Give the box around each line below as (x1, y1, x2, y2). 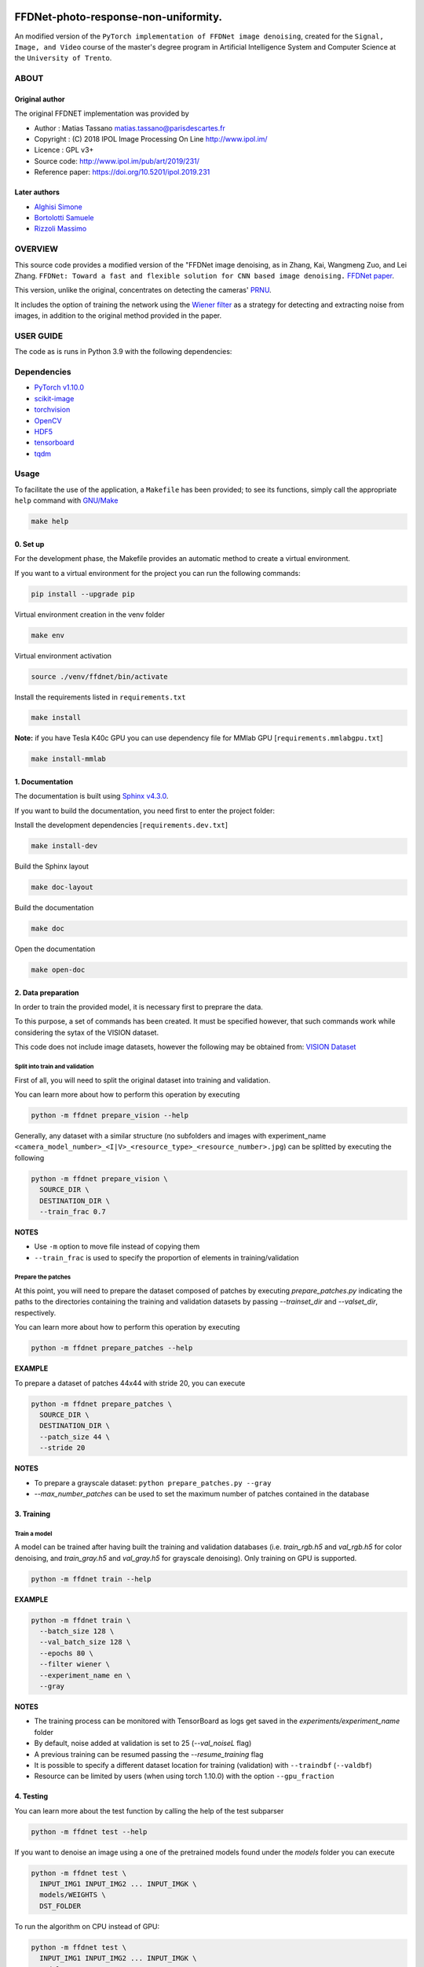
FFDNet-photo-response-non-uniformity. (14, 10, 223, 24)
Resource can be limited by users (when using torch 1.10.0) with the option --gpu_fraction (34, 1771, 334, 1781)
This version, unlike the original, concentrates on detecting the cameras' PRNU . (14, 286, 272, 295)
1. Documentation (14, 777, 74, 787)
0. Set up (14, 539, 45, 548)
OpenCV (34, 415, 62, 425)
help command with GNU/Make (14, 496, 119, 505)
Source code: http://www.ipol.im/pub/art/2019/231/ (34, 156, 200, 165)
